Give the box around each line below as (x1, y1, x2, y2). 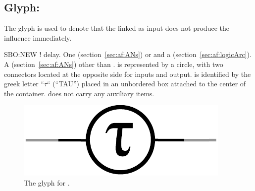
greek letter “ (4, 78, 44, 89)
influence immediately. (4, 32, 72, 43)
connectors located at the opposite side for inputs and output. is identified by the (4, 68, 251, 79)
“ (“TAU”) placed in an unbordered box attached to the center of (47, 78, 246, 89)
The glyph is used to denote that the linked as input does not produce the (4, 23, 229, 33)
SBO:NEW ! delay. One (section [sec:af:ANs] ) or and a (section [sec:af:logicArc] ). (4, 49, 252, 60)
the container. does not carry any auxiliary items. (4, 88, 154, 98)
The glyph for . (24, 177, 70, 188)
